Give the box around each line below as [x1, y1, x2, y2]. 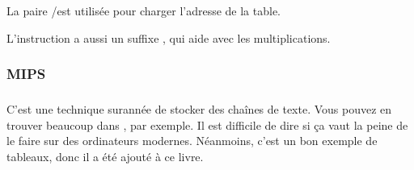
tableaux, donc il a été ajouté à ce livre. [6, 147, 204, 164]
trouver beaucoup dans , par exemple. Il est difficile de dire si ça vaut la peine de [6, 116, 408, 133]
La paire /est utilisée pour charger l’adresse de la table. [6, 2, 281, 19]
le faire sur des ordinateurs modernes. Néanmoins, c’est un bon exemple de [6, 132, 378, 149]
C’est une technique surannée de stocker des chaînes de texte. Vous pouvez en [6, 100, 392, 117]
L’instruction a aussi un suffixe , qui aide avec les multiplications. [6, 29, 331, 46]
